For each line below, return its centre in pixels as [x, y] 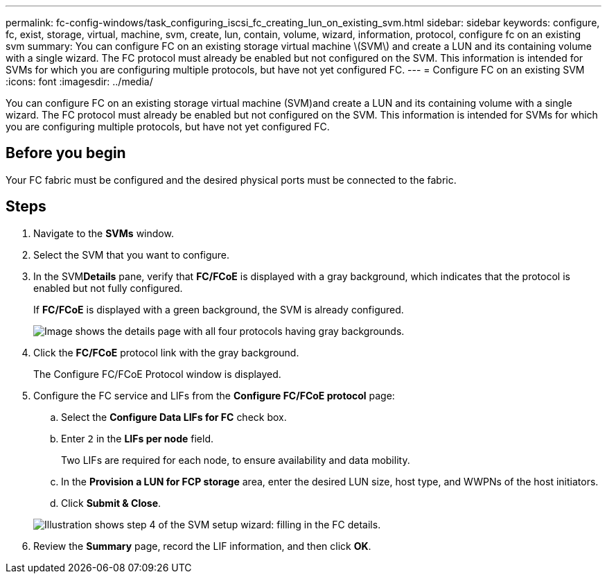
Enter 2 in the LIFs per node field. [137, 438]
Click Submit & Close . [111, 503]
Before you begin [66, 153]
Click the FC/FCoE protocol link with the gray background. [166, 352]
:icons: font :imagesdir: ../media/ [79, 81]
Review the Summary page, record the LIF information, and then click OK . [202, 546]
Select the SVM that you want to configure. [132, 254]
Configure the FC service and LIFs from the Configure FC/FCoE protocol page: [214, 395]
